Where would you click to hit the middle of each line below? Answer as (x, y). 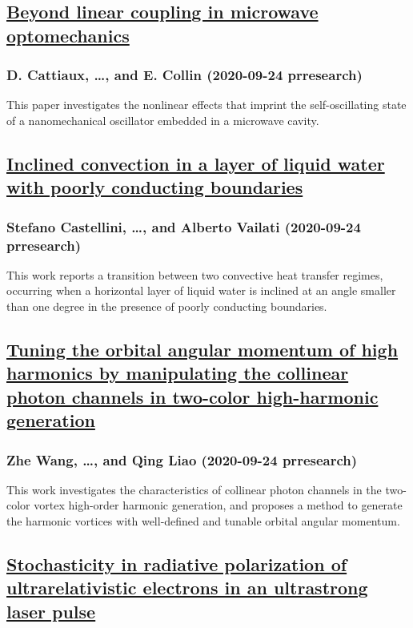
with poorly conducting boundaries (155, 187)
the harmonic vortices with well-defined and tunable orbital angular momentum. (203, 521)
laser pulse (51, 611)
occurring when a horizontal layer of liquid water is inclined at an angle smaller (201, 290)
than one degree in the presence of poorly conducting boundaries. (167, 306)
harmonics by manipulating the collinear (178, 373)
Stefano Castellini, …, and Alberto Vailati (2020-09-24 (184, 226)
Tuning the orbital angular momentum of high (202, 350)
